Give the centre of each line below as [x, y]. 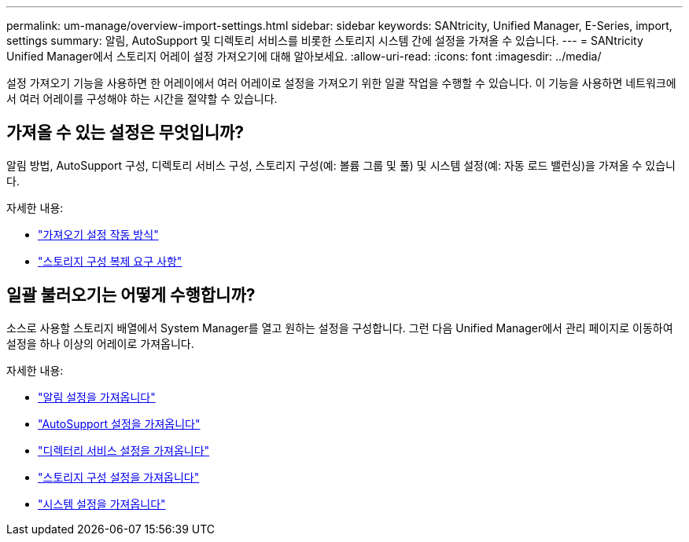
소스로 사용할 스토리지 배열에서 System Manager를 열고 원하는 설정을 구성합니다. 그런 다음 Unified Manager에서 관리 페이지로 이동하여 [340, 328]
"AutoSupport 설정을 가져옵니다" [119, 423]
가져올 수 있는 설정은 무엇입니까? [125, 133]
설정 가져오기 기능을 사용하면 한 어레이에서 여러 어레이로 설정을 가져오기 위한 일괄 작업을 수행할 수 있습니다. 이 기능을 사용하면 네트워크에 [341, 83]
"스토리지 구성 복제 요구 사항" [110, 261]
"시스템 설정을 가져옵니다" [102, 504]
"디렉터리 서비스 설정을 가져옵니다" [124, 450]
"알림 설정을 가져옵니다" [97, 397]
